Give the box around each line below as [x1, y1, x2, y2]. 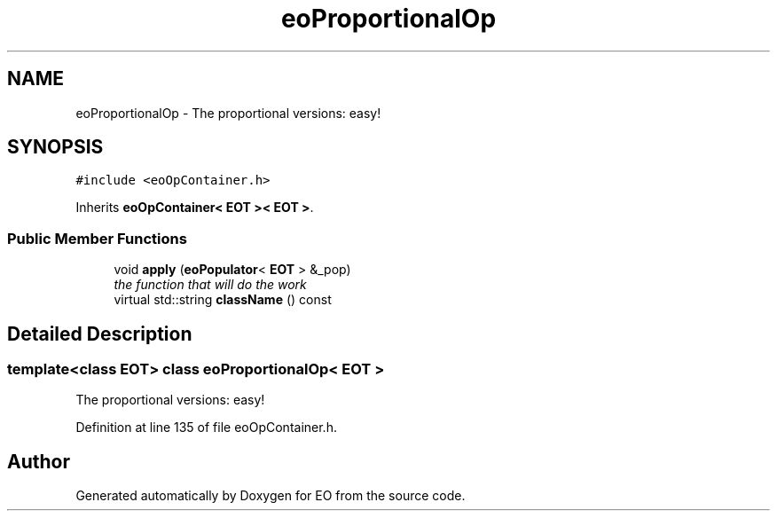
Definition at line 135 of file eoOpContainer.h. [75, 420, 337, 436]
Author [7, 450, 70, 473]
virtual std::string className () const [114, 292, 332, 308]
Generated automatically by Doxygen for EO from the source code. [75, 488, 466, 504]
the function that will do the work [114, 277, 307, 293]
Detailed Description [7, 322, 192, 345]
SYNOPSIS [7, 136, 104, 159]
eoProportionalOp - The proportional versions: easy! [75, 105, 381, 121]
